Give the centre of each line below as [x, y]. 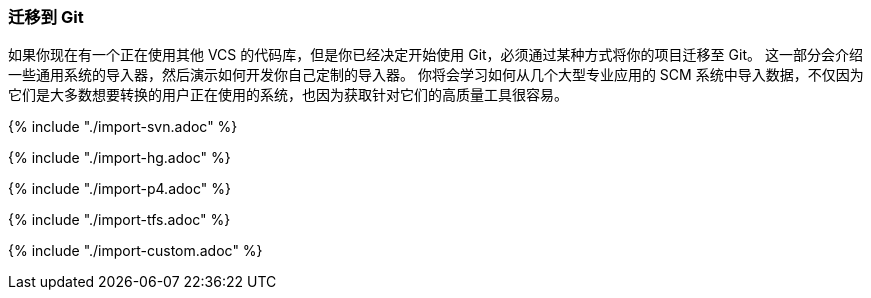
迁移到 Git [46, 17]
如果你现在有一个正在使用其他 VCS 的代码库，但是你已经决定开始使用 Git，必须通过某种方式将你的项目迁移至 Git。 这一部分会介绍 [435, 55]
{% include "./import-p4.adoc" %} [119, 189]
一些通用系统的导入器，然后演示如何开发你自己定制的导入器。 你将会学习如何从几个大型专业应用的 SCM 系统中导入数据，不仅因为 [436, 75]
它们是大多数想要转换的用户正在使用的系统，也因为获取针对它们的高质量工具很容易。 [288, 95]
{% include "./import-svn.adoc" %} [123, 127]
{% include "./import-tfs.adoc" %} [119, 220]
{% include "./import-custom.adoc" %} [135, 251]
